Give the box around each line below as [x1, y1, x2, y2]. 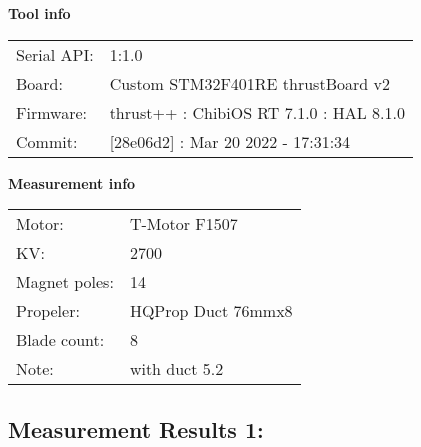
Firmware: [16, 100, 87, 124]
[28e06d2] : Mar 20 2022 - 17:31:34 [109, 129, 351, 153]
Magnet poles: [16, 270, 114, 294]
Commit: [16, 129, 78, 153]
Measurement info [8, 172, 136, 193]
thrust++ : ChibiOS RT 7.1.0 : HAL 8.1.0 [109, 100, 405, 124]
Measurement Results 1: [8, 413, 264, 444]
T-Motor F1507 [129, 212, 238, 236]
